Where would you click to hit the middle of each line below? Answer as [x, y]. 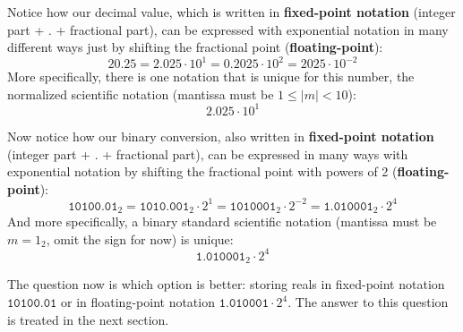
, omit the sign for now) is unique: [140, 238]
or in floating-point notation [138, 302]
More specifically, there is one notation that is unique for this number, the [211, 77]
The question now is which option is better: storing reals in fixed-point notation [226, 284]
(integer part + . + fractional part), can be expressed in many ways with [208, 153]
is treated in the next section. [88, 319]
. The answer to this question [368, 302]
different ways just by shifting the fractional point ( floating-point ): [195, 47]
